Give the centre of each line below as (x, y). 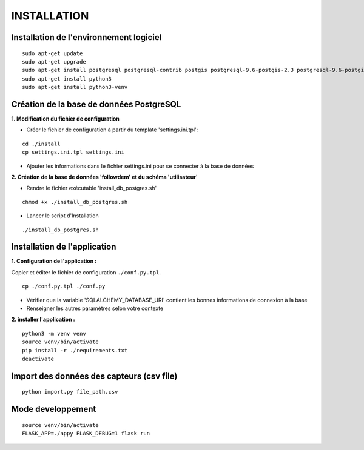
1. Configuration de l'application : (54, 261)
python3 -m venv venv (54, 333)
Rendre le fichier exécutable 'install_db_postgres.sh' (92, 188)
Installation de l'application (64, 247)
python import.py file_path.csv (70, 392)
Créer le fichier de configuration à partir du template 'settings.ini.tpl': (112, 130)
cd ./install (41, 144)
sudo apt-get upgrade (54, 61)
